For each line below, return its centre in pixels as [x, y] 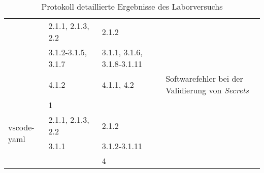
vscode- [21, 127]
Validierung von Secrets [207, 90]
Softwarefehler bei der [204, 78]
